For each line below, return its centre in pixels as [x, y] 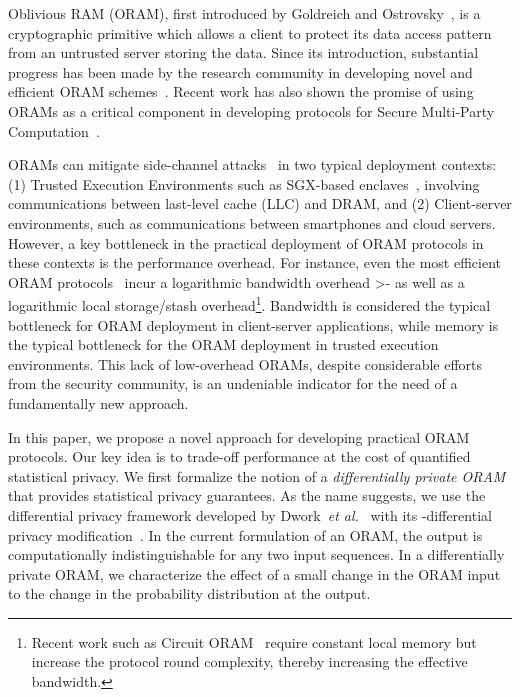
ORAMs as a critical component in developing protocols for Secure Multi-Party [251, 110]
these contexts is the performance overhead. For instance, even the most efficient [254, 262]
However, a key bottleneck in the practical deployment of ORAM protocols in [246, 242]
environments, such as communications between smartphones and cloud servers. [252, 222]
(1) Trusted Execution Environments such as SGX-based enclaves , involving [244, 183]
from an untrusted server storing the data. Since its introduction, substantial [243, 52]
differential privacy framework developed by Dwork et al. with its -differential [250, 514]
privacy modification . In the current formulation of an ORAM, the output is [245, 534]
